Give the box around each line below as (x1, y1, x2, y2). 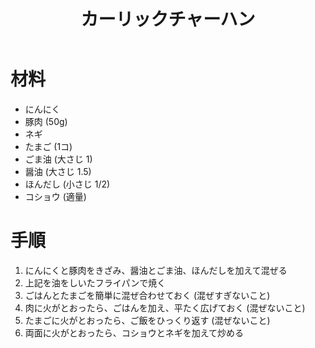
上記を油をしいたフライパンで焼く (24, 276, 167, 289)
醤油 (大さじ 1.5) (24, 165, 92, 177)
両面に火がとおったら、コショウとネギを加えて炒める (24, 326, 245, 339)
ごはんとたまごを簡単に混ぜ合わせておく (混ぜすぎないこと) (24, 289, 271, 301)
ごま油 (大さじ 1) (24, 153, 93, 165)
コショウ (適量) (24, 190, 87, 202)
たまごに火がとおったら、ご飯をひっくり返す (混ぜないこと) (24, 314, 271, 326)
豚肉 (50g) (24, 115, 68, 127)
